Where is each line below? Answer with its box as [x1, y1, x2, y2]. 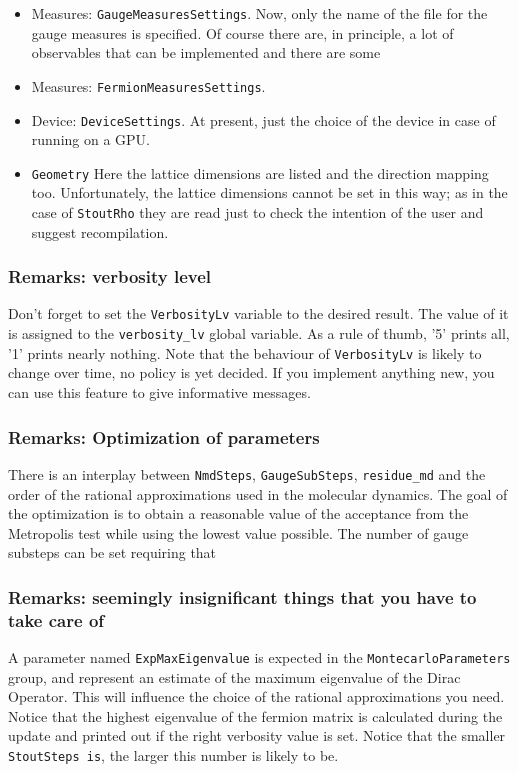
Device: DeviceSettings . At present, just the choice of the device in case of [31, 109, 496, 130]
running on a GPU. [31, 129, 150, 150]
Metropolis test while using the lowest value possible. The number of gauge [8, 522, 469, 543]
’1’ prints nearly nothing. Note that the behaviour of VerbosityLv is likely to [8, 342, 482, 363]
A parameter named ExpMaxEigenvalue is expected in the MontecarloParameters [8, 647, 511, 668]
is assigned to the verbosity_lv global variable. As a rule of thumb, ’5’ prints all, [8, 323, 510, 344]
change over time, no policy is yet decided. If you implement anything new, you [8, 362, 495, 383]
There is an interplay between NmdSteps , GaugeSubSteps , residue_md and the [8, 463, 486, 484]
